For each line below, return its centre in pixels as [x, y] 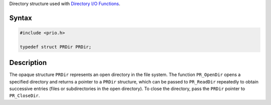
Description [28, 63]
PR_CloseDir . [25, 95]
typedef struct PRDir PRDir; [56, 47]
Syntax [21, 18]
